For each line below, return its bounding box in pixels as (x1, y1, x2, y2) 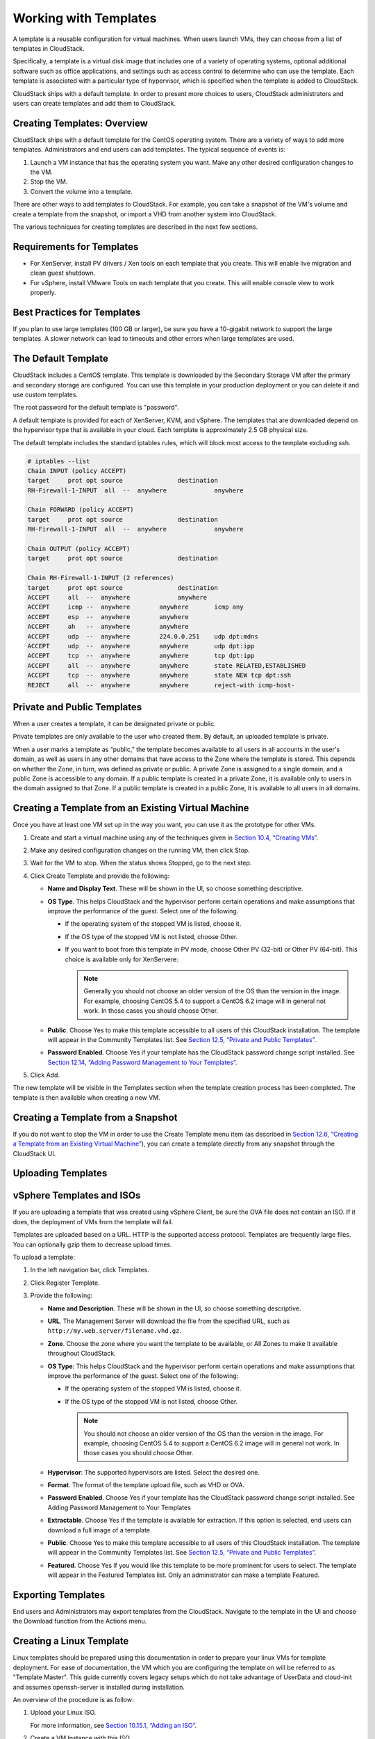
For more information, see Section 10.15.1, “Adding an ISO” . (30, 1721, 197, 1729)
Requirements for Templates (12, 241, 139, 253)
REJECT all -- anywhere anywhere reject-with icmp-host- (27, 681, 295, 689)
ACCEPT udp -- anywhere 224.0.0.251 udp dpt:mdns (27, 632, 258, 640)
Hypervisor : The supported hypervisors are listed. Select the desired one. (47, 1468, 260, 1476)
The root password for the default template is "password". (12, 403, 179, 412)
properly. (30, 289, 56, 296)
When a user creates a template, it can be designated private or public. (12, 720, 217, 728)
